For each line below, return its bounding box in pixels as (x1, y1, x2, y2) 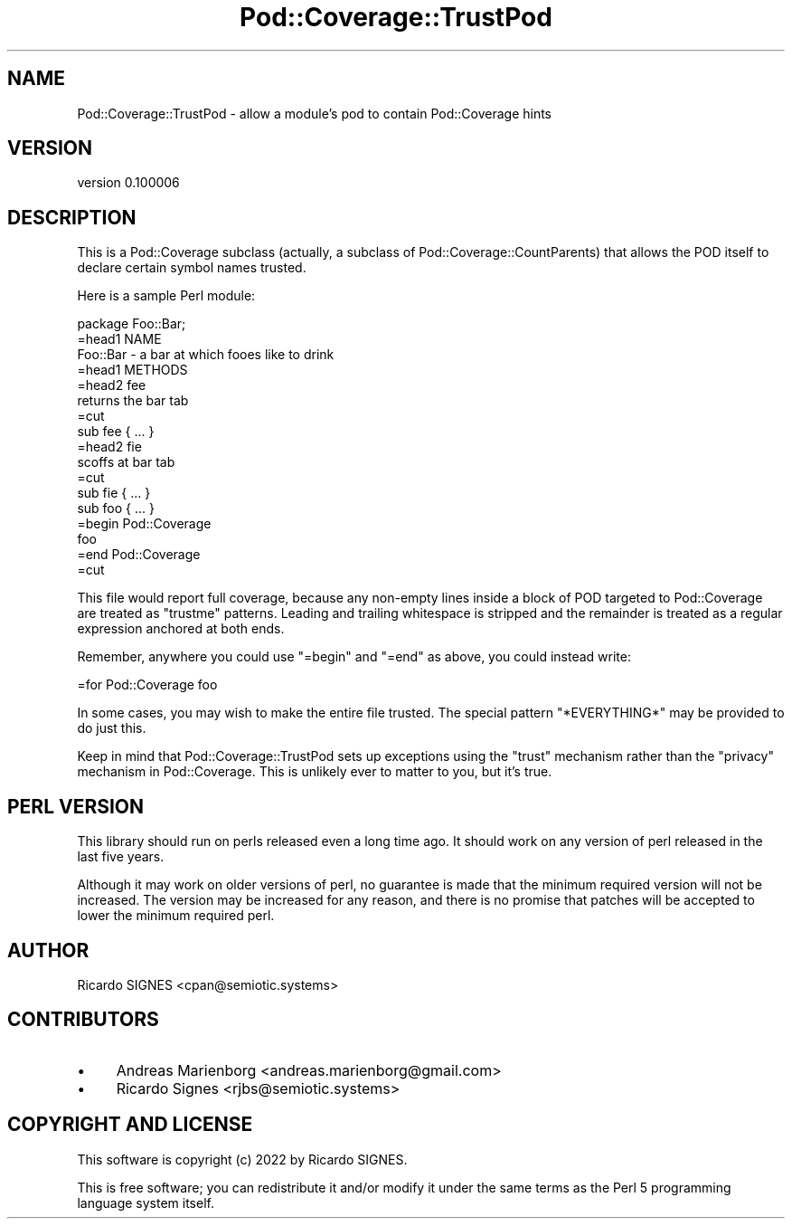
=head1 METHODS (77, 362, 188, 378)
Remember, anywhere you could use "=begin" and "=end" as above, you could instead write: (77, 649, 631, 665)
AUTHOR (7, 938, 90, 962)
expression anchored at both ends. (77, 621, 285, 637)
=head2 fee (77, 377, 146, 394)
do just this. (77, 720, 146, 737)
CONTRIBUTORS (7, 1008, 159, 1031)
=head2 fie (77, 439, 142, 455)
